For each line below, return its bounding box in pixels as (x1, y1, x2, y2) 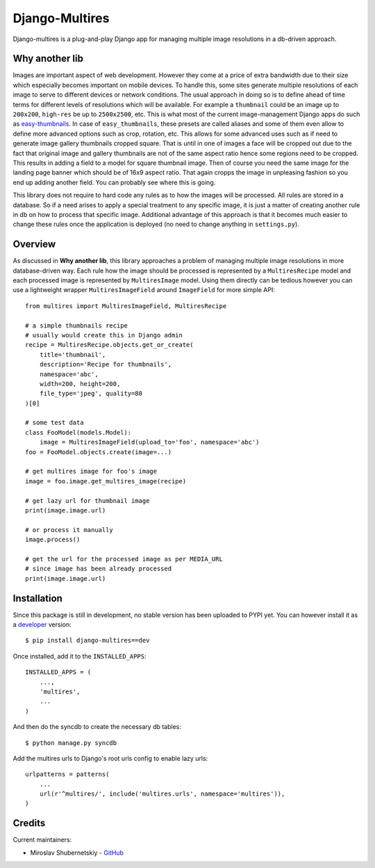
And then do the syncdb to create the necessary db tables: (12, 723, 182, 731)
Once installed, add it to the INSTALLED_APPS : (12, 652, 147, 660)
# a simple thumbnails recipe (25, 321, 128, 330)
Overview (12, 239, 56, 250)
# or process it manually (25, 526, 114, 533)
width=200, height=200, (39, 380, 121, 387)
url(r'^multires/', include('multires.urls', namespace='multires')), (39, 790, 285, 798)
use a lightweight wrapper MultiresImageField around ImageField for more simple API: (12, 286, 276, 294)
